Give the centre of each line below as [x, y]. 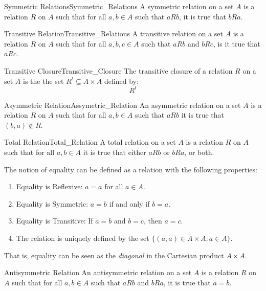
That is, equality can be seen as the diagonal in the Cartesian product [114, 255]
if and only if [129, 203]
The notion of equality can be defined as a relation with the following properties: [131, 169]
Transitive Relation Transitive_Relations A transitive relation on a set [114, 33]
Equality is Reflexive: [49, 186]
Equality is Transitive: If [54, 221]
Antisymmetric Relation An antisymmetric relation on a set [98, 272]
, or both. [199, 152]
